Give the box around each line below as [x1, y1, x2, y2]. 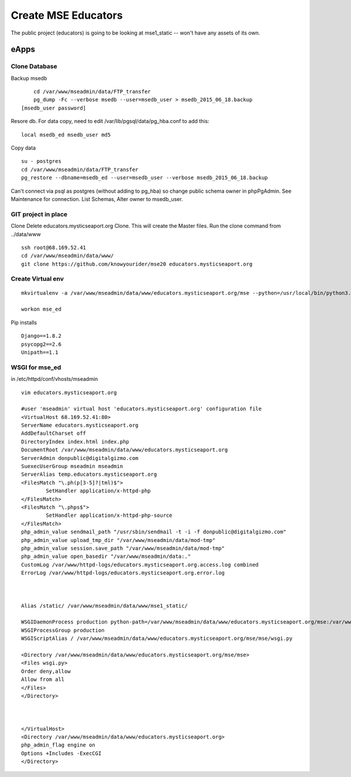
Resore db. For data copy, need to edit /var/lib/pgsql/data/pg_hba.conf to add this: [11, 118, 210, 125]
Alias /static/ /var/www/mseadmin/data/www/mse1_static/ [21, 602, 188, 609]
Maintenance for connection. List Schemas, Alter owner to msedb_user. [11, 196, 184, 202]
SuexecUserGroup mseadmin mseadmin [21, 463, 123, 470]
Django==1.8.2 [21, 333, 61, 339]
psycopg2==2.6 [21, 340, 61, 347]
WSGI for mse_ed [11, 363, 61, 372]
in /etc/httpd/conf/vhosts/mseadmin [11, 376, 98, 383]
